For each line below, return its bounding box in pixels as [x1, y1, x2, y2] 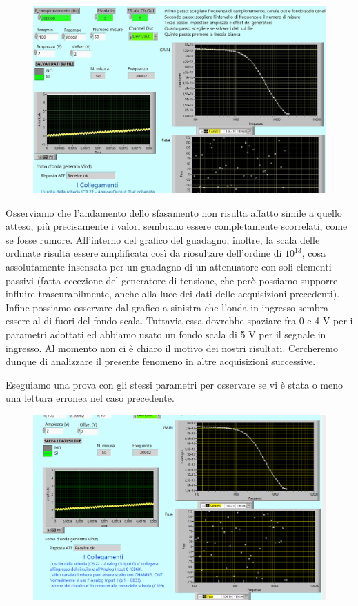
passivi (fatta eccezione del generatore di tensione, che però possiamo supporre [6, 273, 338, 287]
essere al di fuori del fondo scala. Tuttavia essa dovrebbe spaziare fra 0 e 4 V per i [6, 313, 353, 328]
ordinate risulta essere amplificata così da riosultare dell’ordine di [6, 246, 282, 260]
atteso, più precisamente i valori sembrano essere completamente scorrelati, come [6, 219, 348, 233]
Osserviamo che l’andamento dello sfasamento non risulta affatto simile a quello [6, 205, 342, 219]
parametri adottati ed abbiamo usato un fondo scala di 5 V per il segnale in [6, 326, 326, 341]
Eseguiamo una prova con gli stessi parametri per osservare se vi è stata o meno [6, 377, 344, 391]
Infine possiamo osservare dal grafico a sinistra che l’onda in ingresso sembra [6, 300, 328, 314]
